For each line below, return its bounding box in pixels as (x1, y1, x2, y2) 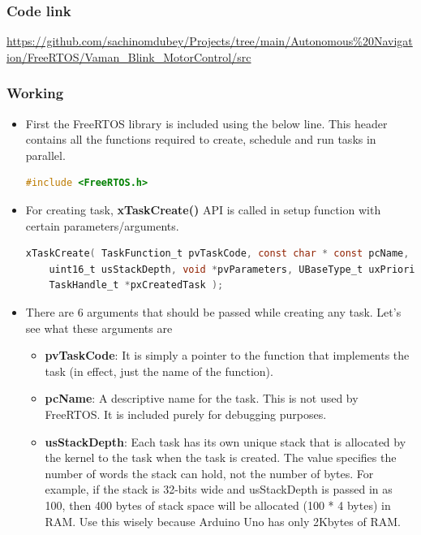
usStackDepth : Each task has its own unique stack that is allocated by (45, 433, 406, 450)
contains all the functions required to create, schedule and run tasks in (25, 131, 376, 148)
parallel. (25, 146, 66, 163)
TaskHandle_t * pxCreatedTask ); (49, 279, 224, 291)
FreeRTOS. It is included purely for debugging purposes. (45, 405, 327, 422)
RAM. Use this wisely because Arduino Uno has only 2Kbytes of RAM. (45, 512, 401, 529)
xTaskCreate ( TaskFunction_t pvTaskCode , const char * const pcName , (25, 248, 410, 260)
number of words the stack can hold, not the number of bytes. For (45, 464, 374, 481)
